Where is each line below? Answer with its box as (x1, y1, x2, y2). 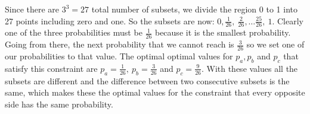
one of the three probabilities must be (5, 26, 142, 39)
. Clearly (272, 14, 303, 27)
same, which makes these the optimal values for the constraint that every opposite (5, 86, 305, 99)
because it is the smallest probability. (154, 26, 291, 39)
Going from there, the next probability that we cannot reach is (5, 38, 234, 50)
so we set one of (246, 38, 305, 50)
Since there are (5, 3, 60, 15)
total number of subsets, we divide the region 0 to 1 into (91, 3, 297, 15)
